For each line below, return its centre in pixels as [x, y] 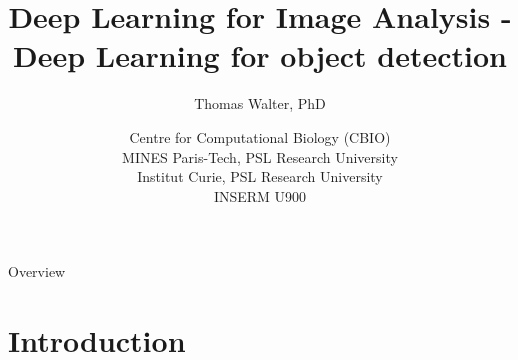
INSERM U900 [260, 195]
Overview [37, 271]
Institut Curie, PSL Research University [260, 176]
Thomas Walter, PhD [260, 103]
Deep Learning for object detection [260, 55]
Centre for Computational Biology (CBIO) [260, 136]
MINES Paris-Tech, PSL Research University [260, 156]
